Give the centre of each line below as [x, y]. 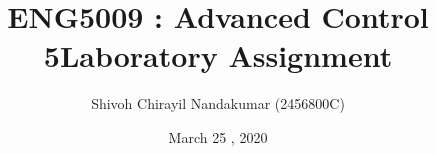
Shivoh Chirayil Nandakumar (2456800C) [218, 103]
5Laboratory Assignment [218, 55]
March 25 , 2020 [218, 136]
